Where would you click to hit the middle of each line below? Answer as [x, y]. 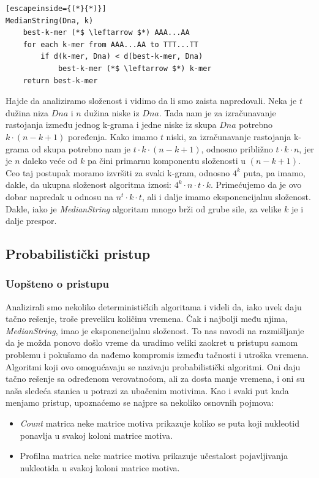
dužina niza [27, 112]
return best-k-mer [60, 80]
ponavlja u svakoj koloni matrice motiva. [96, 435]
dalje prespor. [31, 221]
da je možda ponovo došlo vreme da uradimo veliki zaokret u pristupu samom [152, 342]
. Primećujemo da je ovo [256, 185]
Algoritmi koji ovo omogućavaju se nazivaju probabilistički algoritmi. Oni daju [153, 366]
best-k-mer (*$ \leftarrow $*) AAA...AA [106, 33]
